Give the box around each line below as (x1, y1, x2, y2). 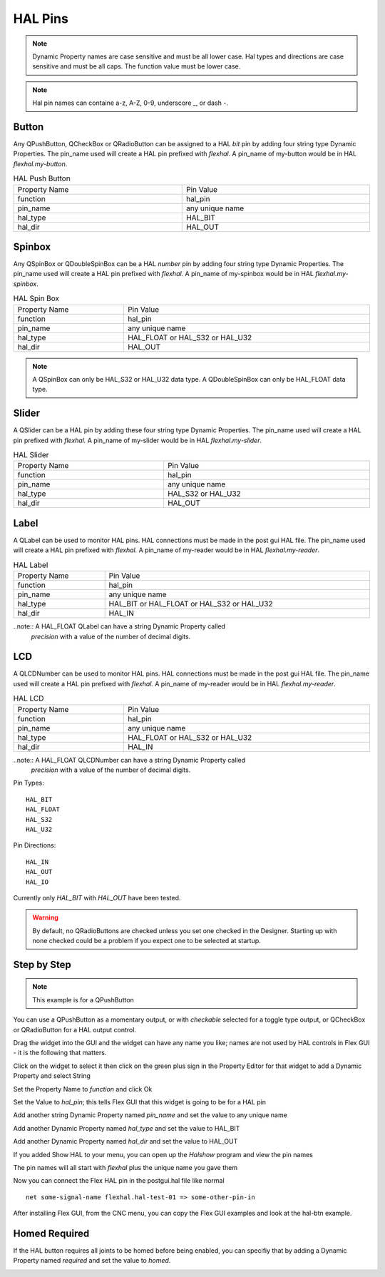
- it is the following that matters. (13, 1049, 107, 1057)
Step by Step (13, 958, 71, 970)
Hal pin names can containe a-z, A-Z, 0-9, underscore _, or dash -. (32, 98, 228, 107)
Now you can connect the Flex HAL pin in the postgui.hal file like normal (13, 1176, 225, 1185)
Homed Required (13, 1227, 90, 1239)
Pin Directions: (13, 841, 56, 850)
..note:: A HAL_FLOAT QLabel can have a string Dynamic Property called (13, 622, 226, 631)
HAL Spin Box (13, 293, 60, 303)
